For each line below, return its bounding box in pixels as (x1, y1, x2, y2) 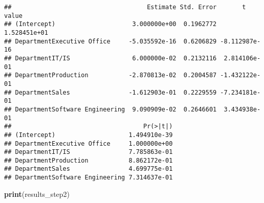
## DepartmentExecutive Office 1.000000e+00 (4, 140, 173, 147)
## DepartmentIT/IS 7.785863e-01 (4, 148, 173, 156)
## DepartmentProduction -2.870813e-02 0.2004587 (4, 72, 217, 79)
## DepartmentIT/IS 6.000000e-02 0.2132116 (4, 54, 217, 62)
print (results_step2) (4, 188, 70, 199)
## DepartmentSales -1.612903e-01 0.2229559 (4, 88, 217, 96)
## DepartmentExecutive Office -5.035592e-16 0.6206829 (4, 37, 217, 45)
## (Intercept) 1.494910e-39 (4, 131, 173, 139)
